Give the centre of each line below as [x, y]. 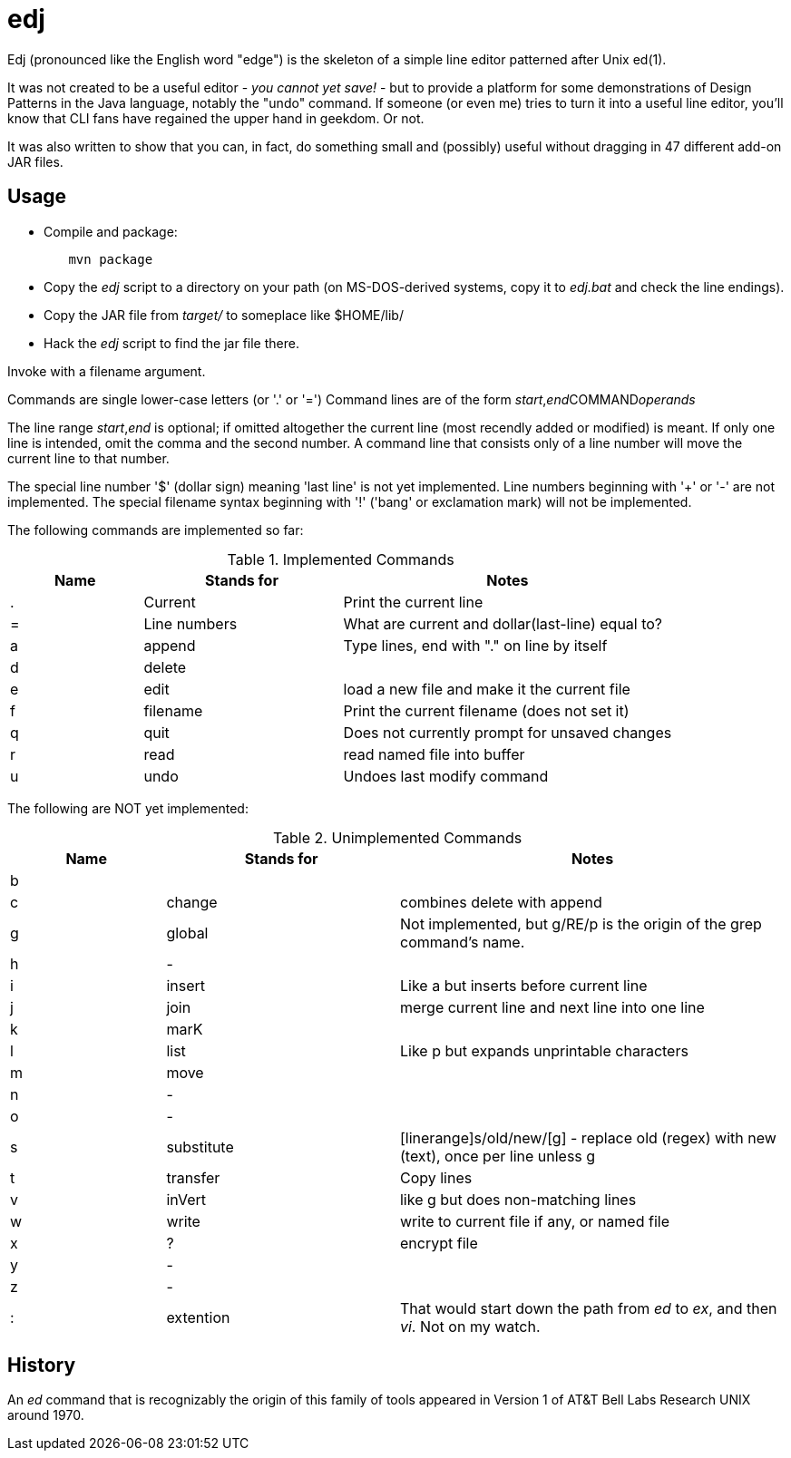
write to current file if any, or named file [534, 1221]
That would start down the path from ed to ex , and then [588, 1308]
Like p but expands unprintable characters [544, 1050]
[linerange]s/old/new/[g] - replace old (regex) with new [588, 1137]
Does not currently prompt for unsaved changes [508, 732]
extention [198, 1317]
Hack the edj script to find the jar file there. [171, 343]
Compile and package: [111, 231]
